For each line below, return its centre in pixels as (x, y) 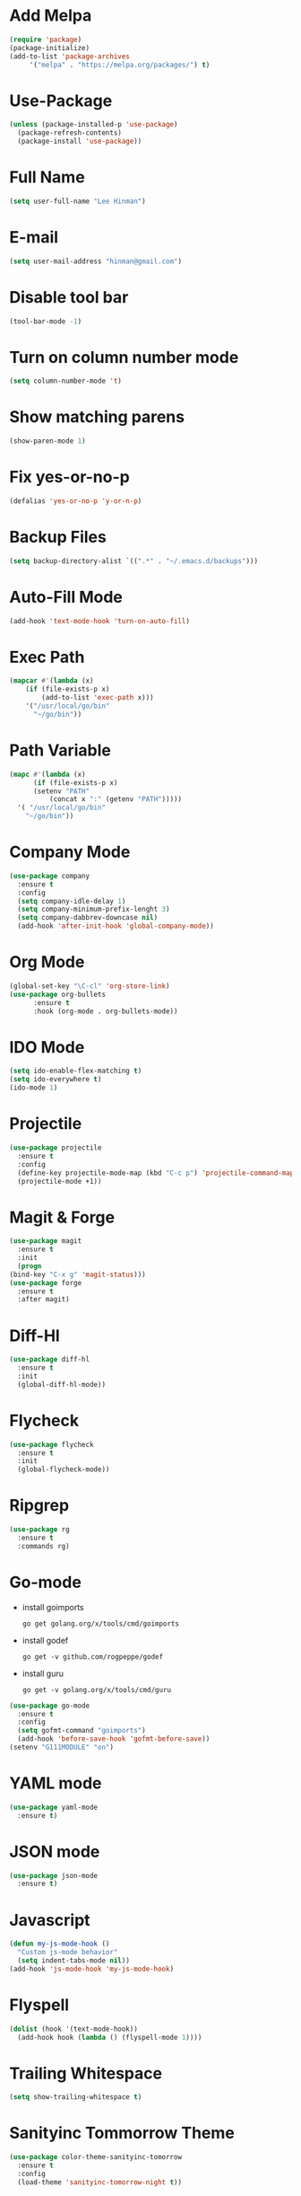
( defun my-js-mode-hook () (60, 1944)
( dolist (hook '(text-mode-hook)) (74, 2029)
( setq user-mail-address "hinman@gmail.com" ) (95, 261)
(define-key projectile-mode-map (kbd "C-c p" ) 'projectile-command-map (156, 1173)
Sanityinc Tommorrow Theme (122, 2133)
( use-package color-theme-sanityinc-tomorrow (95, 2157)
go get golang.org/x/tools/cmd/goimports (100, 1623)
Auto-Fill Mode (66, 597)
